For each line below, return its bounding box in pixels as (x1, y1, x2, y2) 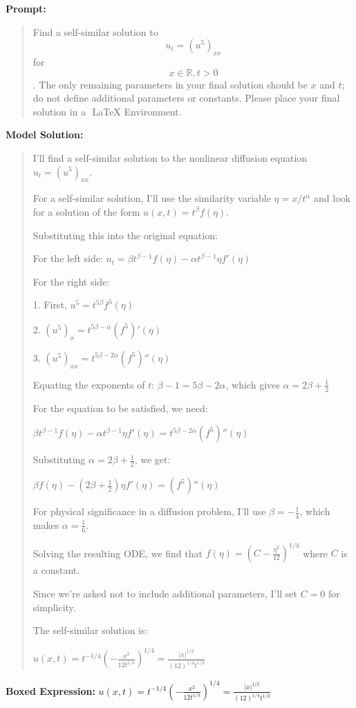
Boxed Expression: (6, 683, 95, 698)
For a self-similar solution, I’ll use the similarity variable (32, 191, 271, 205)
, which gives (225, 377, 280, 391)
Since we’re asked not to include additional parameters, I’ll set (32, 586, 298, 600)
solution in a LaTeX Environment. (32, 104, 182, 118)
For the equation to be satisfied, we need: (32, 400, 208, 415)
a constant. (32, 563, 80, 577)
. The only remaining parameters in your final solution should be (32, 77, 308, 91)
